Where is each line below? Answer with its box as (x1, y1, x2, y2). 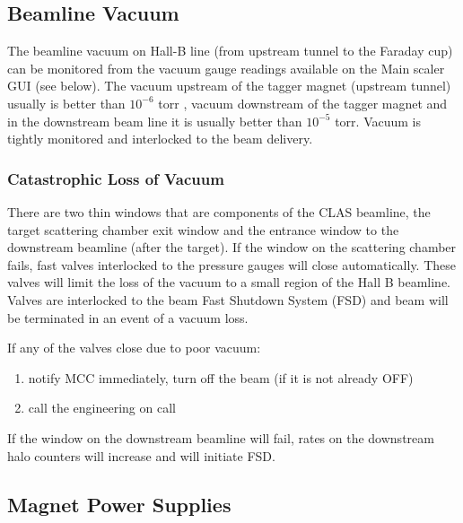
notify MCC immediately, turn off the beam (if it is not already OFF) (28, 368, 414, 387)
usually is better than (7, 93, 126, 112)
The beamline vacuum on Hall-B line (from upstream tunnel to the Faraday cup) (7, 41, 453, 60)
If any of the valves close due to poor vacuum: (7, 338, 261, 357)
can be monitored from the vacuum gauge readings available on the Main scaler (7, 58, 445, 77)
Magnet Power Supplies (7, 490, 231, 518)
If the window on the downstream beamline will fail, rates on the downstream (7, 428, 434, 447)
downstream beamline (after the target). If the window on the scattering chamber (7, 238, 457, 257)
